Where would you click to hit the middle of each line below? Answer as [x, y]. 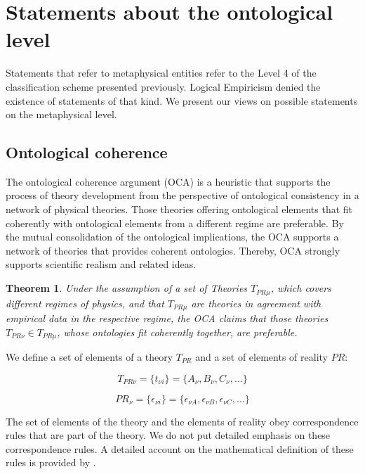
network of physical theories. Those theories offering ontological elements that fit [179, 209]
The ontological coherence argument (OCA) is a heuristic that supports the [168, 181]
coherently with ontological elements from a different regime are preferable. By [175, 223]
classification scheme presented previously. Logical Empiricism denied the [163, 86]
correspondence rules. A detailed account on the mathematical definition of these [180, 448]
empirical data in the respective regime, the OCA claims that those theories [167, 318]
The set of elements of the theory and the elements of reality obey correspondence [182, 421]
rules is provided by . [51, 462]
